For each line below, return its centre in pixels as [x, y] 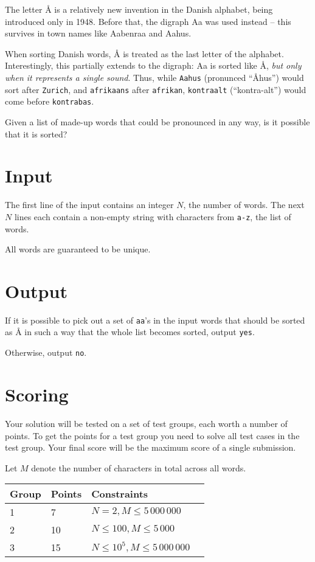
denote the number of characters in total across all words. [139, 467]
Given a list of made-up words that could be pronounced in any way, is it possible [157, 121]
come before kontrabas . [50, 101]
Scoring [37, 394]
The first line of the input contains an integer [89, 205]
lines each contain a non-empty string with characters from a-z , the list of [153, 216]
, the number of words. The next [244, 205]
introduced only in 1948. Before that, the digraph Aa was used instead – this [148, 21]
